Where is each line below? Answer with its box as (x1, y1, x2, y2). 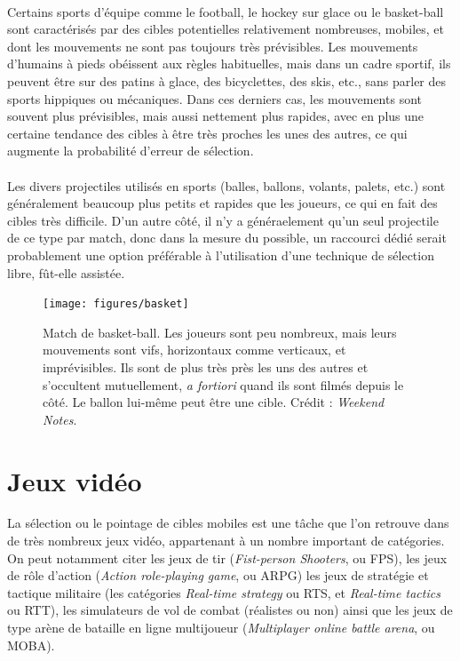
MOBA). (7, 635, 55, 654)
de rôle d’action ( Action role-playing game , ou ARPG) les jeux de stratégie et (7, 566, 429, 585)
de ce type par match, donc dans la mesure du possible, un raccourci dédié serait (7, 228, 447, 247)
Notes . (43, 410, 77, 428)
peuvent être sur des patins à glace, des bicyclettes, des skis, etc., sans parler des (7, 71, 447, 90)
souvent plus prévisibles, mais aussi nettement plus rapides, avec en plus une (7, 107, 424, 125)
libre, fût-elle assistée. (7, 263, 125, 282)
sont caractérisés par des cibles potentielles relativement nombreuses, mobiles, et (7, 20, 444, 38)
